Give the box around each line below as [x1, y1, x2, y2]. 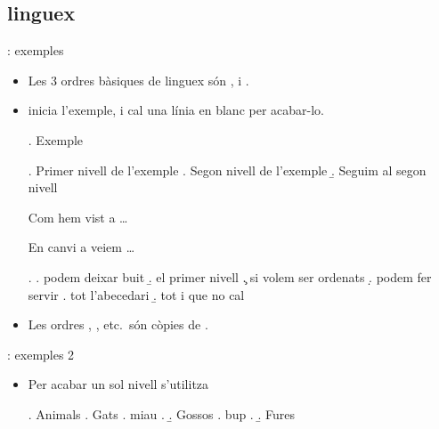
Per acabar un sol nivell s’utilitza [28, 375, 209, 393]
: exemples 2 [7, 344, 75, 363]
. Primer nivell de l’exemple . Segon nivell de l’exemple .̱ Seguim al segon [28, 160, 427, 179]
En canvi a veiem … [28, 238, 135, 256]
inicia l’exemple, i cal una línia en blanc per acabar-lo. [28, 101, 325, 119]
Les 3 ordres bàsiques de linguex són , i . [28, 70, 249, 89]
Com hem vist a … [28, 207, 128, 226]
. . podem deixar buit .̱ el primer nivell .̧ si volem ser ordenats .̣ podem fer [28, 267, 432, 286]
